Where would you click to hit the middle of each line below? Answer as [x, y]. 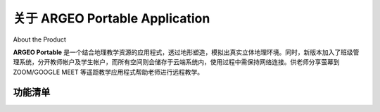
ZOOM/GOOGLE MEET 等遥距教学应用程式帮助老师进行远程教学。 [108, 72]
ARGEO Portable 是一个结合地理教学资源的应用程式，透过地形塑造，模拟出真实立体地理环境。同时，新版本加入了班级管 [186, 52]
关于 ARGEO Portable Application [112, 18]
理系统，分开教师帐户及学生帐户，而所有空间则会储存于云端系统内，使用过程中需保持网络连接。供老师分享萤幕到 [176, 62]
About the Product [40, 39]
